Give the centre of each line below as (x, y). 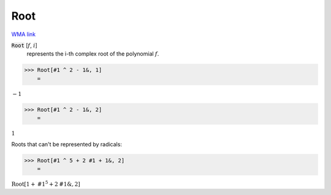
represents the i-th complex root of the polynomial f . (93, 54)
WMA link (24, 34)
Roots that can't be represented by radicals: (67, 144)
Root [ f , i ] (25, 45)
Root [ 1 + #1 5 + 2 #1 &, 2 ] (46, 184)
